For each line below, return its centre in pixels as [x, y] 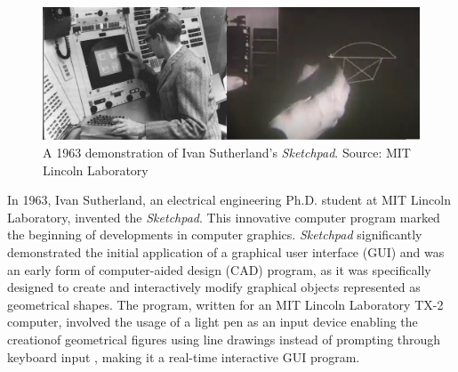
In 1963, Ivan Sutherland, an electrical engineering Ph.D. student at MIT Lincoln [229, 200]
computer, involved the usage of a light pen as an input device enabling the [213, 322]
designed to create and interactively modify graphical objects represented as [214, 287]
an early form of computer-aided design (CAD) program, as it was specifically [219, 269]
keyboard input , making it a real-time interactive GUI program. [184, 356]
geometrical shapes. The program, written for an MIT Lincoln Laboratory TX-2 [225, 304]
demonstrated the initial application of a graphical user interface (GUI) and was [226, 252]
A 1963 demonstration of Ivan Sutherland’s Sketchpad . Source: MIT [227, 153]
